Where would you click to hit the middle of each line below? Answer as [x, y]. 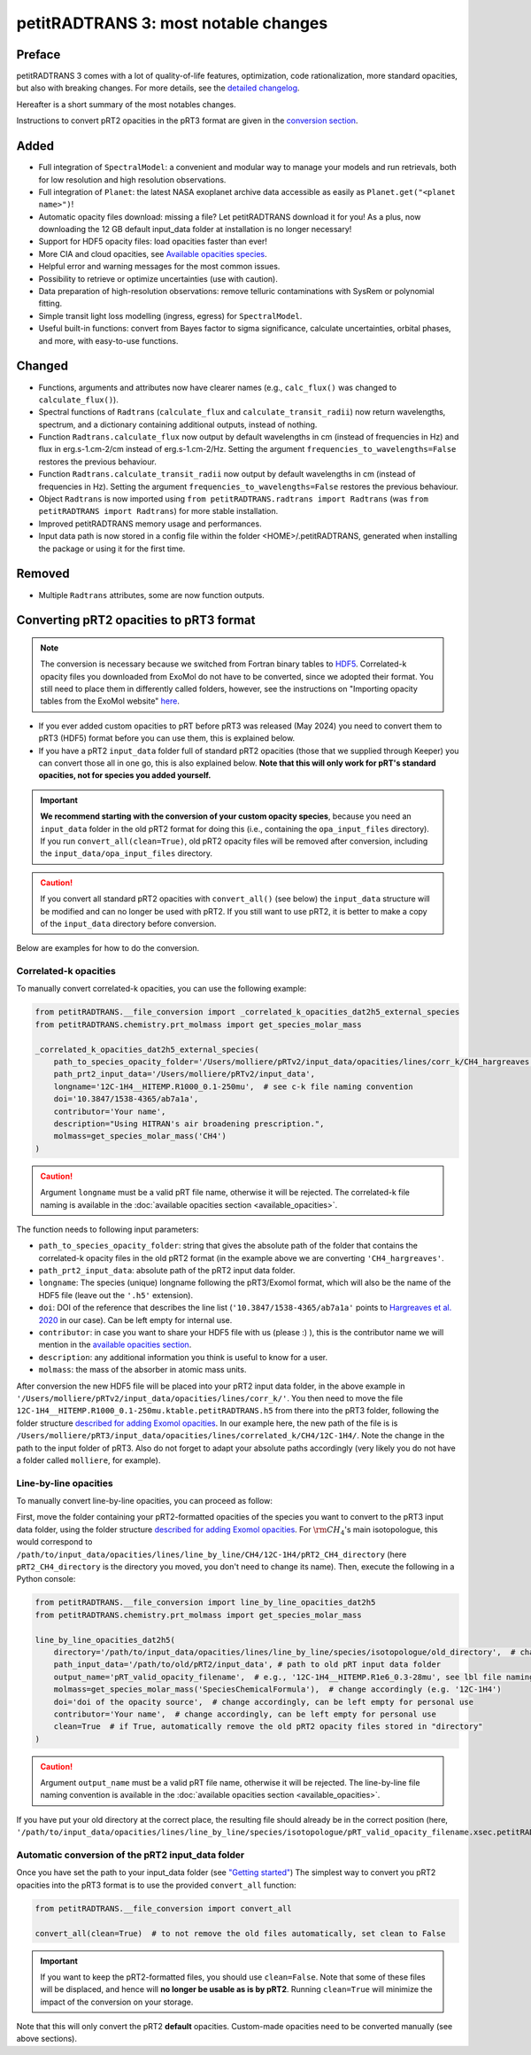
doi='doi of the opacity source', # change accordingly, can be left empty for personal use [263, 1702]
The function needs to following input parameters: [108, 1229]
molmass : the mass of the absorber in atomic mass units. [142, 1370]
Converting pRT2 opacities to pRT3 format [136, 620]
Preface [38, 54]
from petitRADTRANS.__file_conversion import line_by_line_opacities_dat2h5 [205, 1603]
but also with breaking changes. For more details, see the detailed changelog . [158, 88]
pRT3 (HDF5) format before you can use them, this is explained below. [167, 738]
